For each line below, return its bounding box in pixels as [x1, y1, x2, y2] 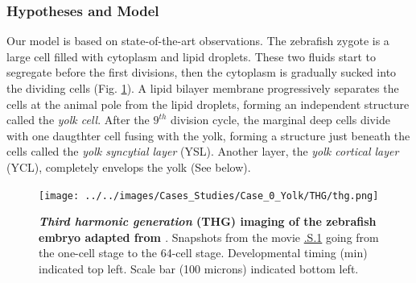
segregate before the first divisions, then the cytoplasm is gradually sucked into [6, 64, 397, 81]
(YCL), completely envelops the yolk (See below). [6, 158, 251, 175]
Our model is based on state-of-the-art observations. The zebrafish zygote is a [6, 32, 389, 49]
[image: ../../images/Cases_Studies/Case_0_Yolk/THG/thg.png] [39, 189, 379, 202]
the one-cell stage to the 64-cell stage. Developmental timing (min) [39, 244, 368, 261]
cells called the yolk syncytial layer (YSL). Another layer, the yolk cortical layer [6, 143, 399, 160]
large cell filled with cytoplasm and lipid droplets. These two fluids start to [6, 48, 377, 65]
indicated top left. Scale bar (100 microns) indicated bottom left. [39, 260, 359, 277]
